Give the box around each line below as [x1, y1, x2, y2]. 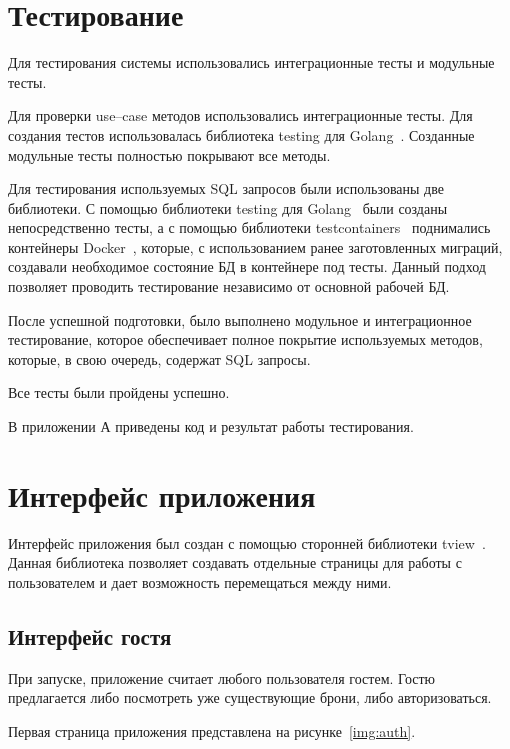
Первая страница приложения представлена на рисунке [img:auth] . [8, 720, 416, 741]
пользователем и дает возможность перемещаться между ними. [8, 571, 392, 592]
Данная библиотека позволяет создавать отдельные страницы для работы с [8, 552, 462, 573]
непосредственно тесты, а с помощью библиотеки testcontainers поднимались [8, 217, 491, 238]
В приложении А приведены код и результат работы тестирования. [8, 416, 414, 437]
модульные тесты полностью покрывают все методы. [8, 144, 331, 165]
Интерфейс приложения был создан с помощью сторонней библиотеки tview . [8, 532, 486, 553]
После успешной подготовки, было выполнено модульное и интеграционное [8, 309, 472, 330]
